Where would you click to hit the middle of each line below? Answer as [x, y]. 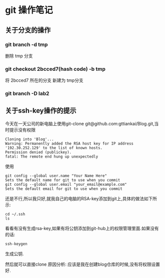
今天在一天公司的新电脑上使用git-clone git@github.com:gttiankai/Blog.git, [80, 123]
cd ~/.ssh [15, 214]
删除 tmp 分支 [19, 56]
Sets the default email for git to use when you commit [64, 189]
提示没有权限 [22, 130]
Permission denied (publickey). [38, 152]
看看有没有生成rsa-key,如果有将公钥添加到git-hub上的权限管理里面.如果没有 [82, 228]
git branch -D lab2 [27, 94]
